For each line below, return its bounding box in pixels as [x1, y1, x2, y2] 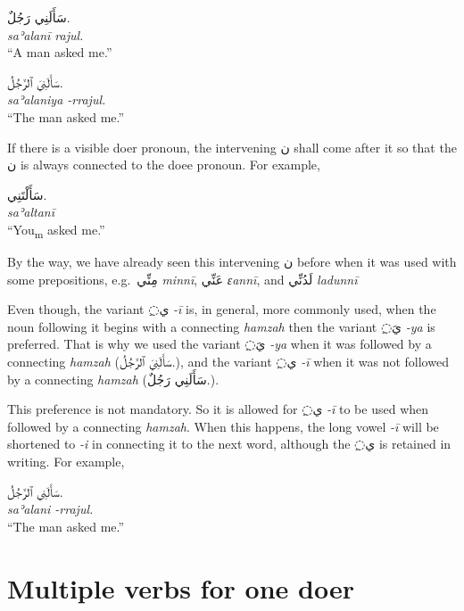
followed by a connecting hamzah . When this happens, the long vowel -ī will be [7, 417, 439, 435]
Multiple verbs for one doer [7, 569, 354, 606]
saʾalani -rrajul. [7, 500, 94, 518]
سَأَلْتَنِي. [7, 185, 47, 203]
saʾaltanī [7, 202, 54, 221]
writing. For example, [7, 452, 125, 470]
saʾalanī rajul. [7, 25, 84, 44]
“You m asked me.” [7, 219, 105, 241]
